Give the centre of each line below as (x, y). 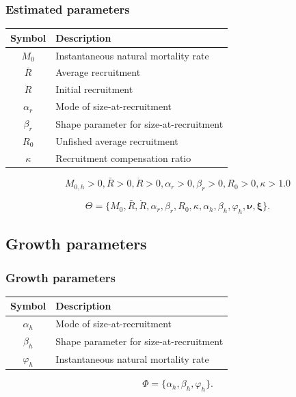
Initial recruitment (94, 89)
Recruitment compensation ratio (123, 158)
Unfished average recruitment (117, 140)
